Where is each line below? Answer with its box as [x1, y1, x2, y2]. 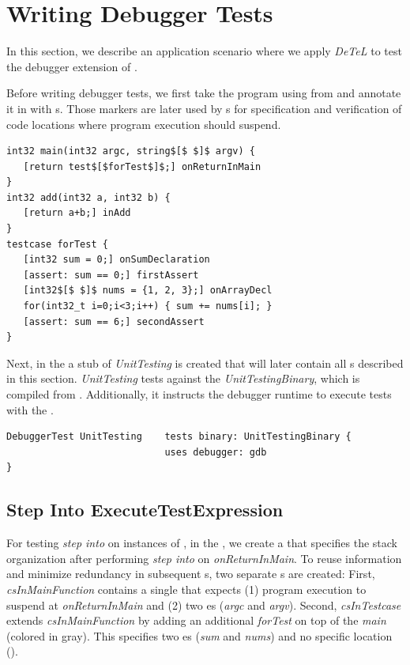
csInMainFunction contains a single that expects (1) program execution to [6, 580, 367, 597]
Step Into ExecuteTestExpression [6, 497, 284, 522]
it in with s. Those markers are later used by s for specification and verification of [6, 100, 402, 116]
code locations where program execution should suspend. [6, 115, 281, 132]
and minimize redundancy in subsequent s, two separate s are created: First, [6, 565, 375, 582]
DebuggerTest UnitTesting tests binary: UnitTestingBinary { [6, 431, 352, 443]
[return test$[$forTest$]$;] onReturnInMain [23, 161, 261, 172]
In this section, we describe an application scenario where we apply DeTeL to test [6, 43, 402, 59]
